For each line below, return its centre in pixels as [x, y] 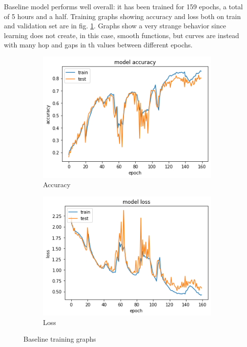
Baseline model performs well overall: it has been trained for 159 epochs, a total [123, 6]
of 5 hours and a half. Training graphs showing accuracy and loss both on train [123, 16]
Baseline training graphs [60, 339]
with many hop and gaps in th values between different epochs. [98, 45]
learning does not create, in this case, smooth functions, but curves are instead [122, 35]
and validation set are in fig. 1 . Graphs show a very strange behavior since [115, 26]
